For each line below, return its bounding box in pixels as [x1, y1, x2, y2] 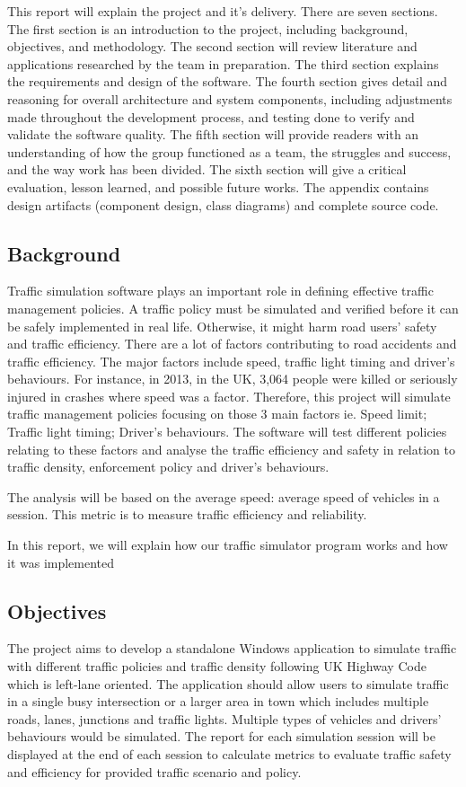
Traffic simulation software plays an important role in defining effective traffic [7, 281, 434, 300]
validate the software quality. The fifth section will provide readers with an [7, 125, 419, 144]
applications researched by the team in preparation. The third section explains [7, 54, 439, 73]
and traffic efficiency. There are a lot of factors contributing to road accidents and [7, 334, 457, 353]
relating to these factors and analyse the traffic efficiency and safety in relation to [7, 439, 455, 458]
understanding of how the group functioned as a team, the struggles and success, [7, 142, 452, 161]
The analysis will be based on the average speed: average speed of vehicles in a [7, 487, 440, 506]
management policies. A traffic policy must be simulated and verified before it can [7, 298, 459, 317]
